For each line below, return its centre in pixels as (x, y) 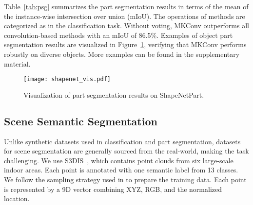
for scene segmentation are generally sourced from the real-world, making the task (126, 151)
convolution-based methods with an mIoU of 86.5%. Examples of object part (118, 35)
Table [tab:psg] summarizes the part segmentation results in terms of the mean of (126, 6)
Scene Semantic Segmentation (81, 121)
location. (17, 198)
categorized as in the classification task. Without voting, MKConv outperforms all (126, 26)
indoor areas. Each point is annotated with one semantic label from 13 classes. (121, 170)
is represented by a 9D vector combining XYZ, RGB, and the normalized (113, 189)
